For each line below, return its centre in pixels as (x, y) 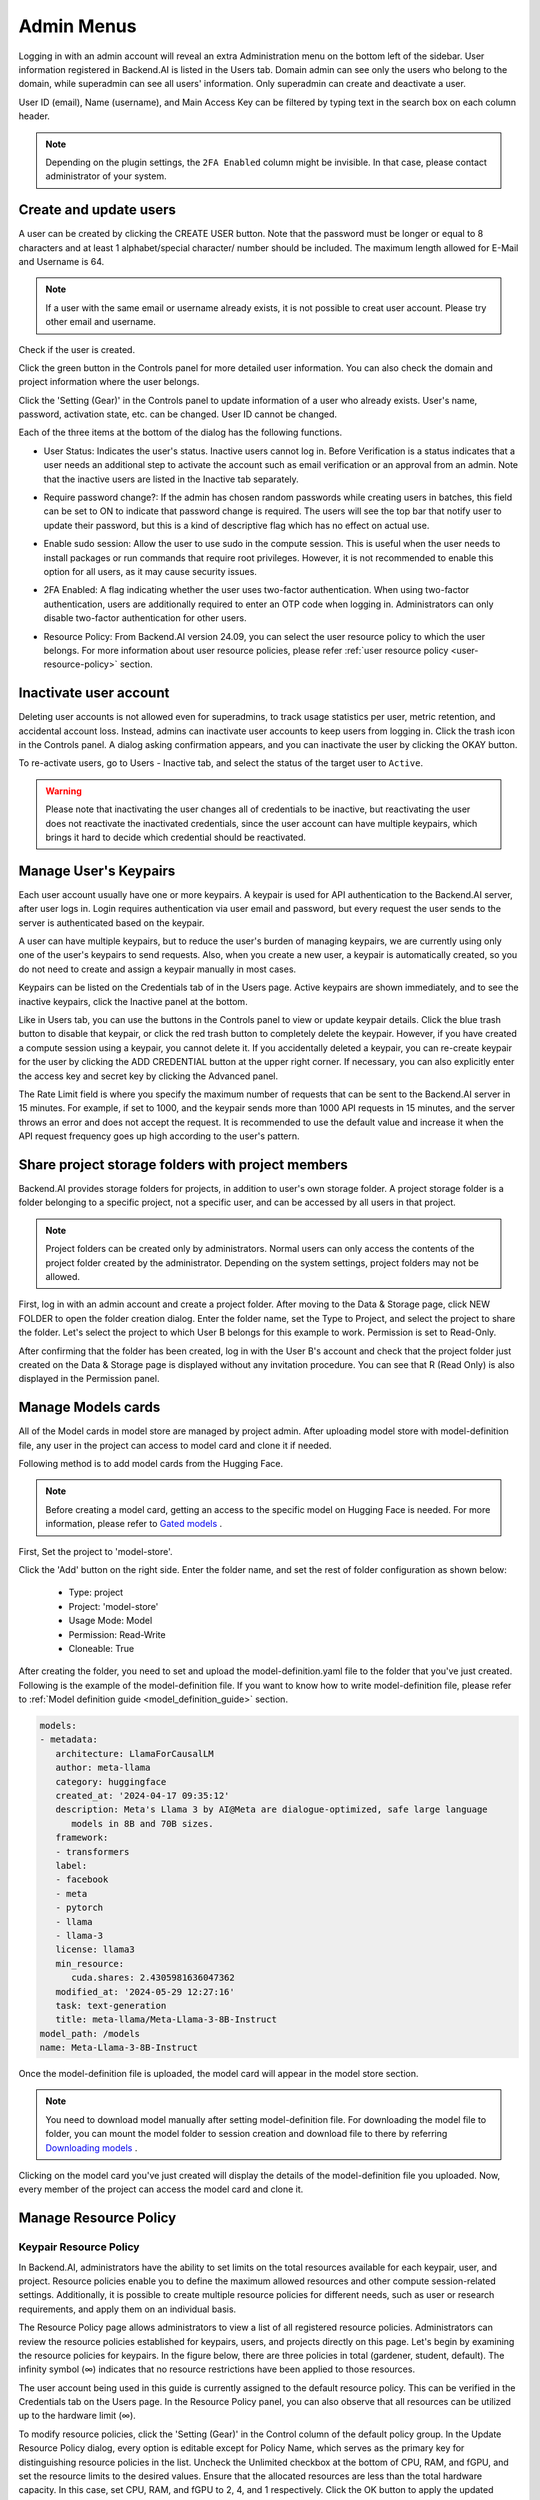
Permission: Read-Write (117, 1634)
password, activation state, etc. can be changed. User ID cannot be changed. (178, 414)
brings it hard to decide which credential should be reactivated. (176, 837)
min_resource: (90, 1963)
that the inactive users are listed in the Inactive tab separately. (171, 479)
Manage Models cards (89, 1407)
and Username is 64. (61, 261)
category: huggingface (111, 1781)
